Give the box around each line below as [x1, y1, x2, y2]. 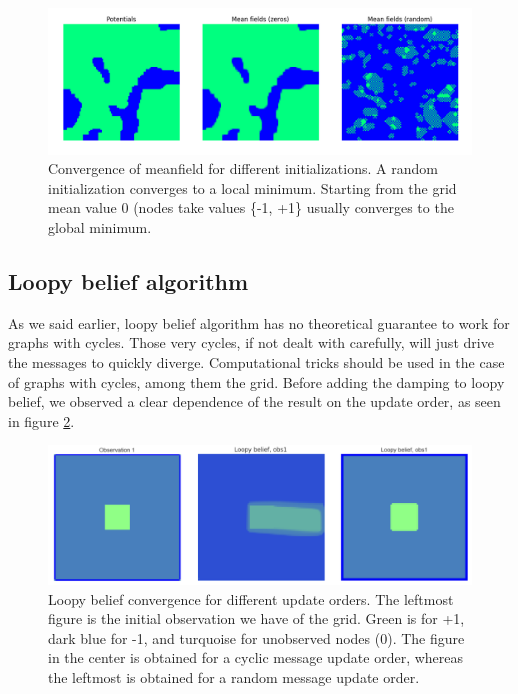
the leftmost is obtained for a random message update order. [48, 666, 420, 687]
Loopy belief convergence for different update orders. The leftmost [48, 588, 454, 609]
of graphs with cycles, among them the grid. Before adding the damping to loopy [8, 371, 505, 392]
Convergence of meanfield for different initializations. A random [48, 158, 438, 179]
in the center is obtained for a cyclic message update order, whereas [48, 647, 464, 668]
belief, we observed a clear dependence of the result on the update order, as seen [8, 391, 501, 412]
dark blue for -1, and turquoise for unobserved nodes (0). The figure [48, 627, 465, 648]
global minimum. [48, 216, 152, 237]
